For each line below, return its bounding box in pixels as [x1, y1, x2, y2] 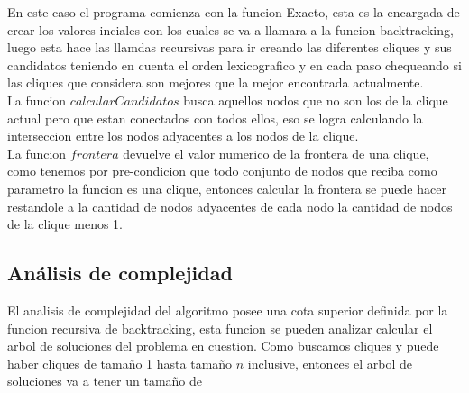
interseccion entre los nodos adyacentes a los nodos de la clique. [7, 126, 359, 145]
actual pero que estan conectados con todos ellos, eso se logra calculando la [7, 108, 423, 127]
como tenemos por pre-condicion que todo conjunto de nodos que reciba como [7, 161, 437, 180]
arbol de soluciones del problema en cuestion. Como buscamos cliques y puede [7, 336, 439, 355]
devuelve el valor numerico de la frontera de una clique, [123, 143, 429, 162]
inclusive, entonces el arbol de [247, 353, 412, 372]
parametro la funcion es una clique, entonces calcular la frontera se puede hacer [7, 178, 446, 197]
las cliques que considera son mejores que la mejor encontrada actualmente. [7, 73, 424, 92]
